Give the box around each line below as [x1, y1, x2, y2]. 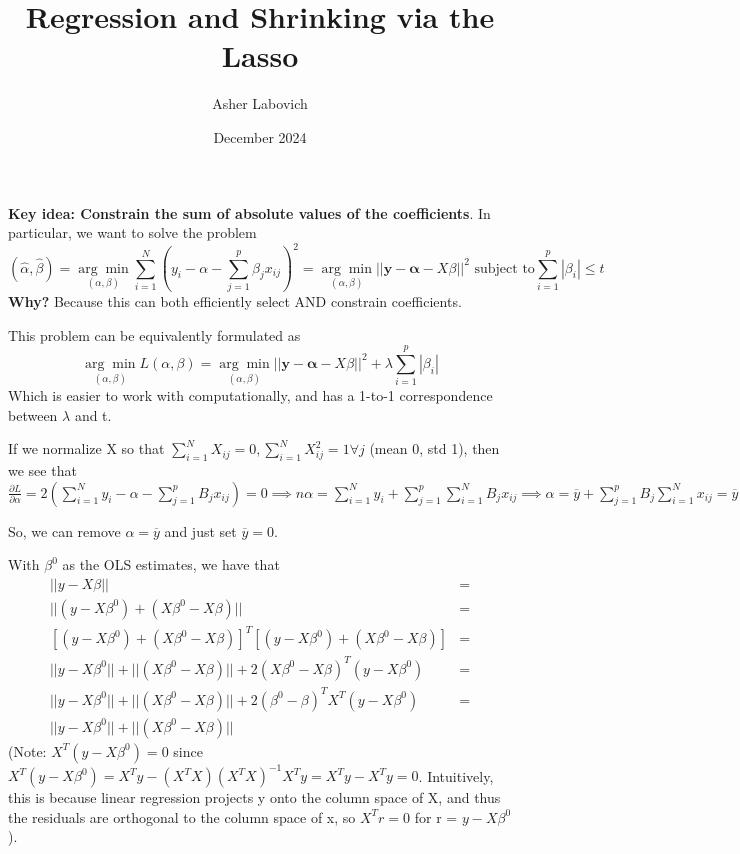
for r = [414, 806, 458, 827]
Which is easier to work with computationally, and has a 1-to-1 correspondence [8, 385, 493, 406]
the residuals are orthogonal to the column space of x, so [8, 806, 356, 827]
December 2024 [213, 126, 307, 147]
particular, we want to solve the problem [8, 222, 257, 243]
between [8, 404, 58, 425]
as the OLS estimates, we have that [62, 554, 280, 575]
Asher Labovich [212, 93, 308, 114]
